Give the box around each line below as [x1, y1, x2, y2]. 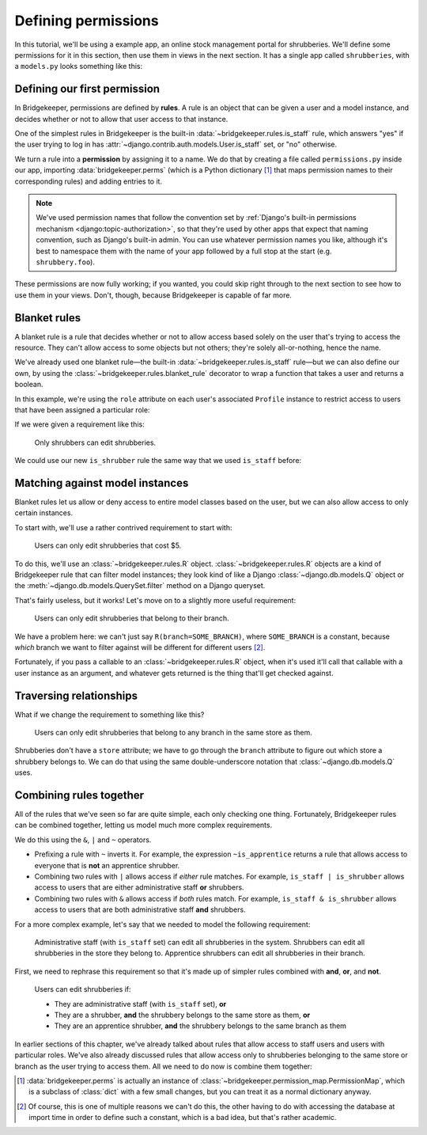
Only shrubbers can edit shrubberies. [34, 438, 157, 447]
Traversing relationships [14, 689, 138, 702]
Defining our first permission [14, 82, 161, 96]
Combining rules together [14, 788, 145, 802]
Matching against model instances [14, 476, 189, 490]
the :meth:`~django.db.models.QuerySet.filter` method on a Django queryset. [14, 581, 266, 590]
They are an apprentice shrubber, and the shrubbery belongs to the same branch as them [54, 1021, 347, 1031]
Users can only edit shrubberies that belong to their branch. [34, 613, 229, 623]
